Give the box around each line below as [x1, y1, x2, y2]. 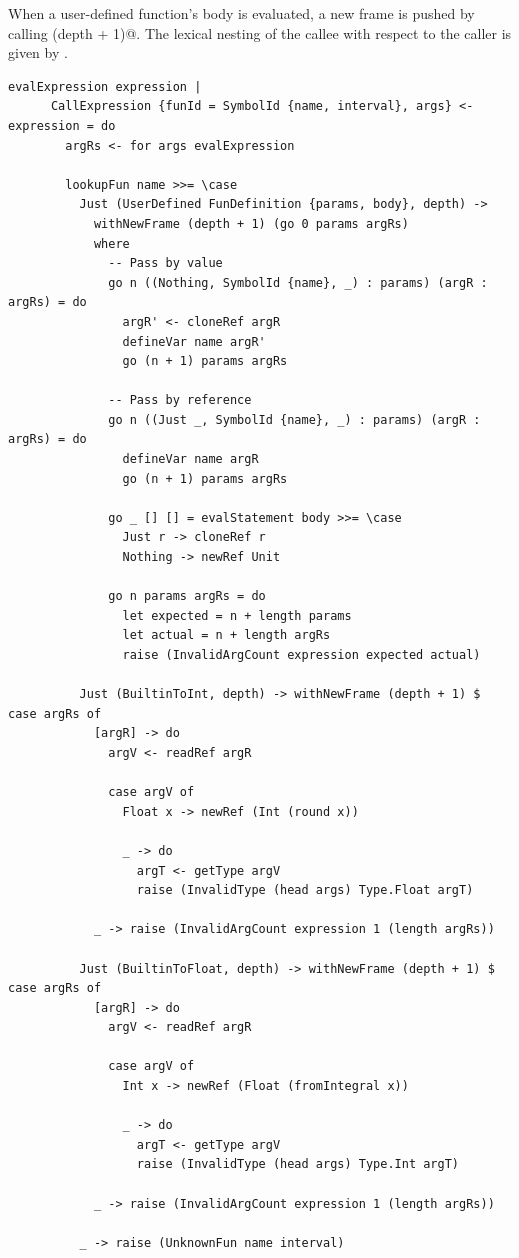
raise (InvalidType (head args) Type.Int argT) [136, 1157, 460, 1172]
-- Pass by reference [108, 393, 252, 408]
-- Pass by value [108, 256, 223, 271]
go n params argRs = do [108, 589, 266, 604]
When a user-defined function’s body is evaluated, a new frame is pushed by [8, 3, 475, 23]
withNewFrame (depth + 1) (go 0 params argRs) [93, 216, 409, 231]
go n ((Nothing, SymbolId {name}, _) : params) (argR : [108, 275, 488, 290]
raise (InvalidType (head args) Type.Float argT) [136, 883, 474, 898]
